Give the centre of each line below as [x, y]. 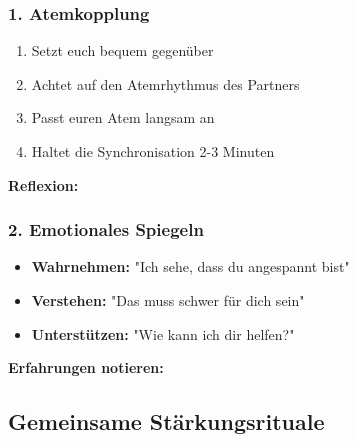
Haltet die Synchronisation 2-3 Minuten [153, 151]
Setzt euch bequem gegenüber [122, 50]
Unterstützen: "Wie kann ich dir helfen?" [163, 333]
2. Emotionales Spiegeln [106, 229]
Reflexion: [43, 184]
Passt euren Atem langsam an [123, 117]
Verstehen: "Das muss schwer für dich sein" [168, 300]
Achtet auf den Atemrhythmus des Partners [165, 83]
